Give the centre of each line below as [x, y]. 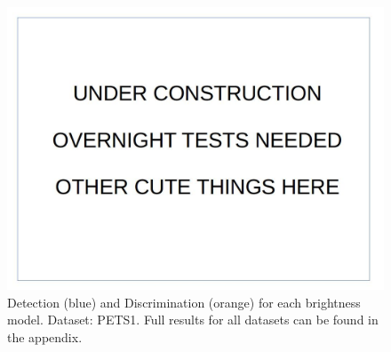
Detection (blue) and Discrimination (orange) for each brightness [184, 302]
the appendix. [45, 336]
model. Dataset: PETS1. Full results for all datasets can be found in [193, 320]
